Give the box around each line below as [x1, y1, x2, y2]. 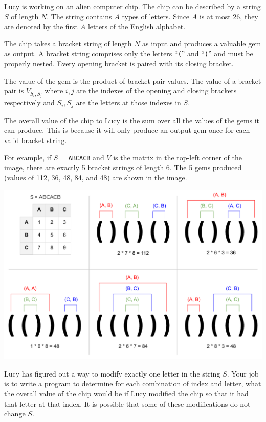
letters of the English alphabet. [87, 21, 186, 32]
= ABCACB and [60, 152, 104, 162]
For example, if [4, 152, 52, 162]
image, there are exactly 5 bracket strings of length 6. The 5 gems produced [4, 162, 242, 173]
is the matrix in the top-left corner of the [113, 152, 242, 162]
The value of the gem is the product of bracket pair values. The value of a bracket [4, 75, 261, 86]
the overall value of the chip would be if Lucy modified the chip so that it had [4, 388, 249, 398]
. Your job [227, 368, 259, 379]
